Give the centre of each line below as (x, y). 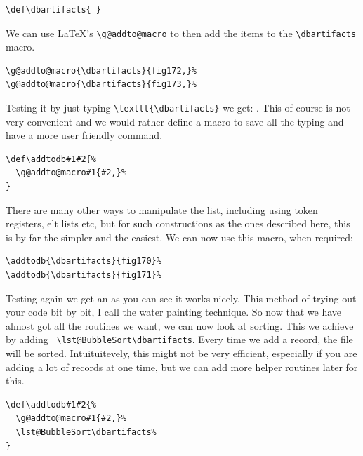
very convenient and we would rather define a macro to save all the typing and (175, 121)
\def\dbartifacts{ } (54, 10)
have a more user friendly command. (84, 135)
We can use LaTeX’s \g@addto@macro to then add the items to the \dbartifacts (181, 33)
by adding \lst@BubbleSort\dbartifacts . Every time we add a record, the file (179, 339)
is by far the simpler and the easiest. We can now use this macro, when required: (179, 237)
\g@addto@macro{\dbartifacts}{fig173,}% (101, 85)
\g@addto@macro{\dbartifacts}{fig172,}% (101, 71)
